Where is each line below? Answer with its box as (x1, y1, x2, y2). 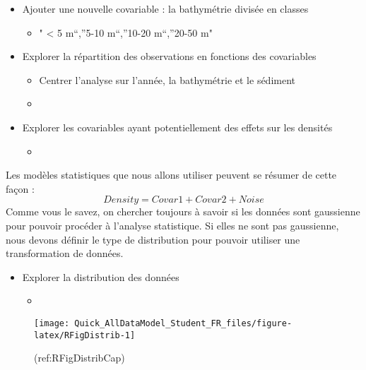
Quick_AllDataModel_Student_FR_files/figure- (74, 318, 293, 328)
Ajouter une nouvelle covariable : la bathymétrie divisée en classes (22, 1, 309, 16)
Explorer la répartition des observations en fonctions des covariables (22, 49, 317, 64)
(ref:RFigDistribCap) (34, 350, 125, 365)
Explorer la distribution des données (22, 269, 179, 284)
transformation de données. (6, 246, 124, 261)
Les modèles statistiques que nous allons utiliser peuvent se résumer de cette (6, 167, 337, 182)
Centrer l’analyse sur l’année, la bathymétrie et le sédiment (39, 72, 296, 87)
